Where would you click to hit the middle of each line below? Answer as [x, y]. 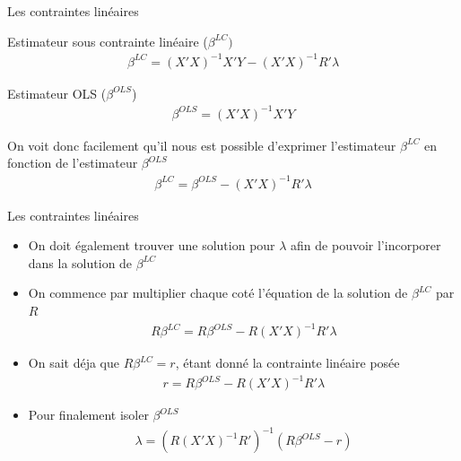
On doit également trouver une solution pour [152, 245]
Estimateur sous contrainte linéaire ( [108, 41]
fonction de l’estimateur [73, 163]
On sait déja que [74, 363]
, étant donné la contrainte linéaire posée [287, 363]
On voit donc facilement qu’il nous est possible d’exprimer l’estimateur [202, 145]
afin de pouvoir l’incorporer [366, 245]
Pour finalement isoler [88, 415]
